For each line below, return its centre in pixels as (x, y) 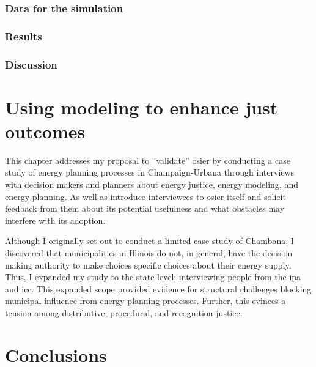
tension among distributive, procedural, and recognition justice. (124, 312)
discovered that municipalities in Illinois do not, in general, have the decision (149, 253)
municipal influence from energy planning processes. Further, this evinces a (145, 301)
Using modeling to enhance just (141, 107)
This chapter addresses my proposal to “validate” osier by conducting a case (148, 160)
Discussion (31, 64)
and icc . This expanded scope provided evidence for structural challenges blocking (158, 288)
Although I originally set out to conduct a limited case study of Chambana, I (149, 241)
